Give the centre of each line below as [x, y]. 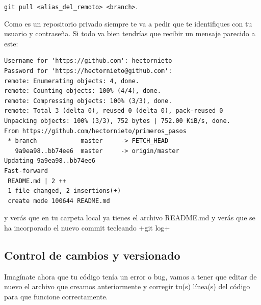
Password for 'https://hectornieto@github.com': [88, 71]
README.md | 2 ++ [37, 181]
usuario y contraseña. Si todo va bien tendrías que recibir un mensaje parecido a [130, 33]
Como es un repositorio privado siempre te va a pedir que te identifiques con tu [128, 23]
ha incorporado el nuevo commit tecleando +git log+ [87, 227]
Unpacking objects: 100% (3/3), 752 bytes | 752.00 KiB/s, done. [117, 121]
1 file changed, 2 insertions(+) [64, 191]
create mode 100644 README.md [59, 201]
